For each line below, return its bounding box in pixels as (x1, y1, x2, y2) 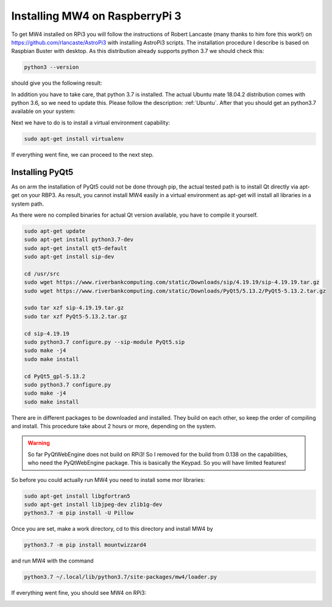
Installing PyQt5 (11, 167, 74, 177)
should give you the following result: (11, 79, 102, 87)
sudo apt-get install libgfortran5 (24, 492, 130, 500)
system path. (11, 200, 44, 207)
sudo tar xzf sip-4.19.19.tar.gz (24, 304, 124, 311)
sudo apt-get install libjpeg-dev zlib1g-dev (24, 501, 163, 508)
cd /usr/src (24, 270, 60, 277)
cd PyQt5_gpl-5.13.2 (24, 373, 85, 379)
